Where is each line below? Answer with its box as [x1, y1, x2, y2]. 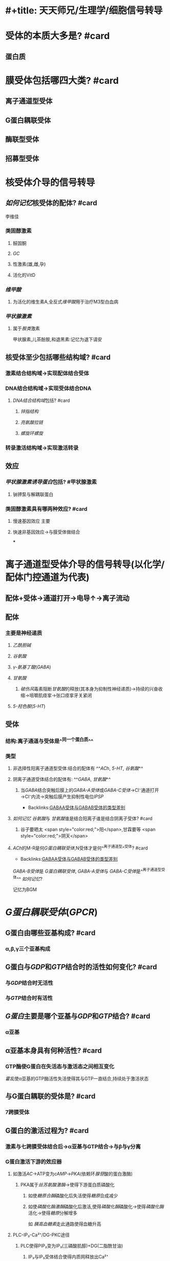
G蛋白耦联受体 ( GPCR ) [5, 907, 98, 918]
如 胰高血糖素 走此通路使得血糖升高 [28, 1220, 101, 1227]
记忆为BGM [12, 886, 37, 893]
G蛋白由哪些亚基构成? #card [5, 928, 96, 937]
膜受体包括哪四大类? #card [5, 75, 119, 86]
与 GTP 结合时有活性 [5, 994, 53, 1001]
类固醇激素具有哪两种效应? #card [5, 505, 88, 512]
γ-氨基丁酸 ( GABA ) [12, 664, 51, 670]
